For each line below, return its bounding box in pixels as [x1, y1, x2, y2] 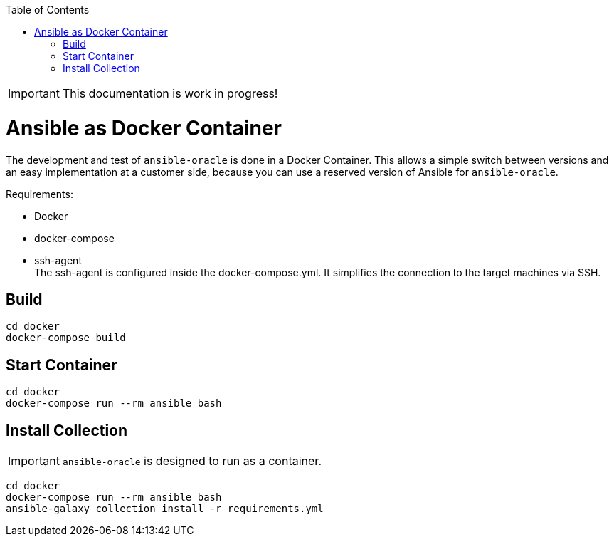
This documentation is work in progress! [62, 86, 278, 100]
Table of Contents [6, 4, 90, 16]
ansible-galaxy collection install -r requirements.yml [6, 503, 324, 515]
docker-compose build [6, 332, 126, 344]
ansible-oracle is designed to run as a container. [62, 454, 322, 469]
